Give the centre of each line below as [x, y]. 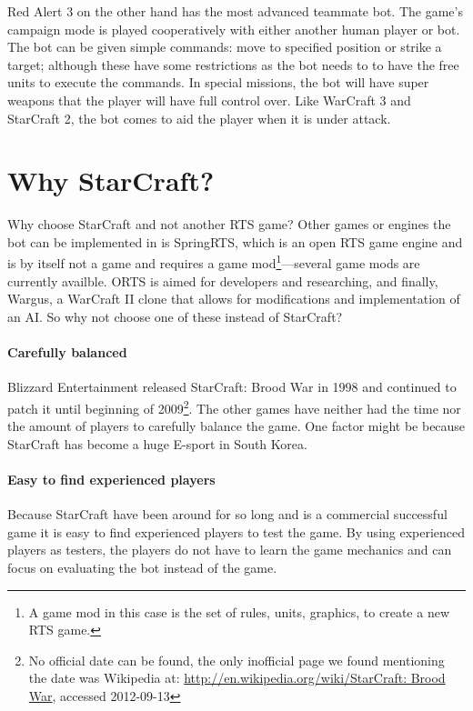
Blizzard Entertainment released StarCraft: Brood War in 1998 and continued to [232, 387]
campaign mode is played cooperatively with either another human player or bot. [234, 29]
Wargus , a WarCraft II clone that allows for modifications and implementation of [234, 299]
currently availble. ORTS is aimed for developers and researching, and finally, [223, 280]
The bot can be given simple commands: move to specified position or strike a [225, 47]
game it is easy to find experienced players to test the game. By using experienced [236, 531]
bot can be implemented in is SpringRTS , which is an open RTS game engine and [235, 241]
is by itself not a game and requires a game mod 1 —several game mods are [214, 262]
